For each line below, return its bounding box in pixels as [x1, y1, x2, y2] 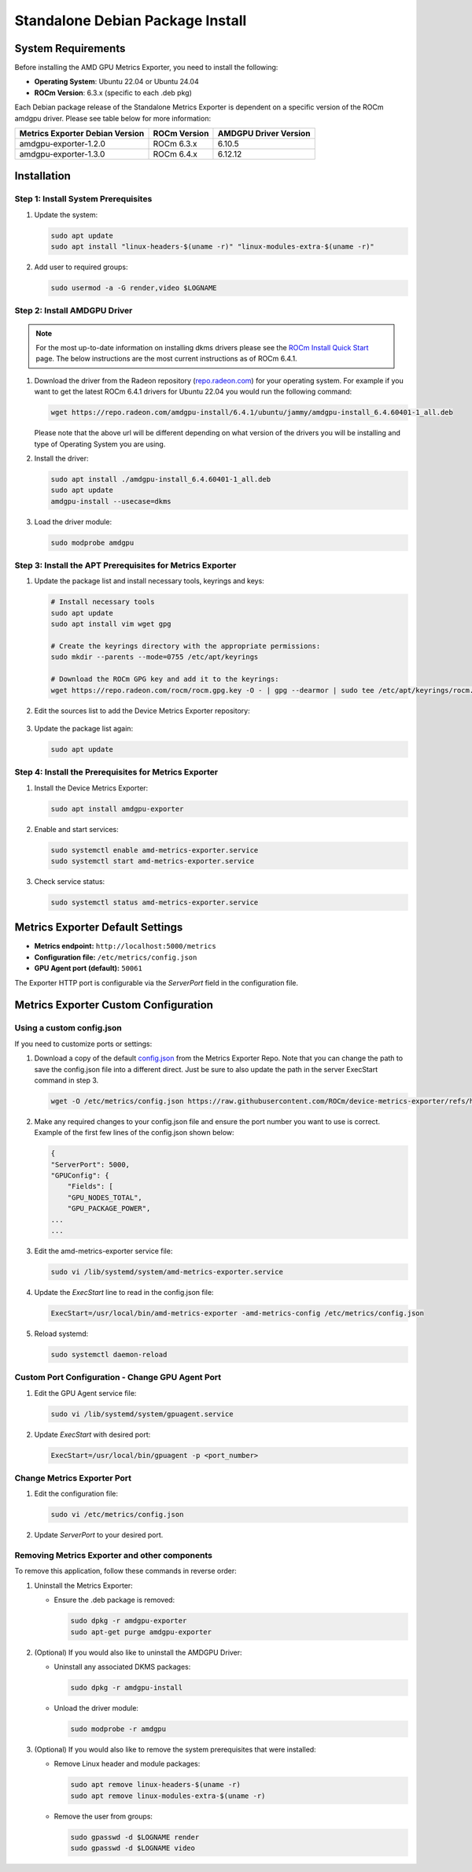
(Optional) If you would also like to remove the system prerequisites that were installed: [34, 1744, 316, 1754]
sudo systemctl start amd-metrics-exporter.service [50, 856, 255, 865]
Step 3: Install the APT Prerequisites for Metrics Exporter [14, 560, 237, 571]
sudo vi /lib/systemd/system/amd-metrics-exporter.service [50, 1267, 283, 1277]
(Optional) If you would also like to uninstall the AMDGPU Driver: [34, 1648, 243, 1657]
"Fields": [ [67, 1182, 114, 1191]
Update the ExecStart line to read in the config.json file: [34, 1288, 214, 1297]
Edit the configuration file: [34, 1489, 118, 1499]
